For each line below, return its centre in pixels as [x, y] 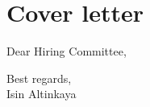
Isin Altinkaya [42, 94]
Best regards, [39, 78]
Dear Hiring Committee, [67, 51]
